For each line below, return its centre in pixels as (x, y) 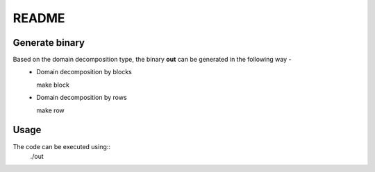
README (39, 18)
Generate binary (49, 43)
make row (51, 110)
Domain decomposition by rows (82, 98)
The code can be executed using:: (62, 146)
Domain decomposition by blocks (84, 72)
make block (53, 85)
